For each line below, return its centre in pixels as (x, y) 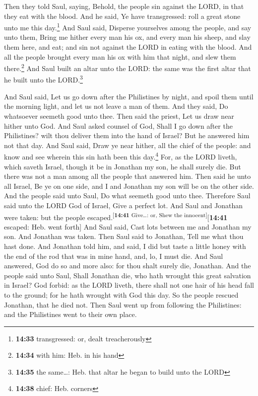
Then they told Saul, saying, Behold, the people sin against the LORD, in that (124, 6)
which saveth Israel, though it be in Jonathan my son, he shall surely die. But (123, 166)
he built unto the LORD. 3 (43, 79)
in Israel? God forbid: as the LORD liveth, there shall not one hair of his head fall (129, 285)
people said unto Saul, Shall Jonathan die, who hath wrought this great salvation (128, 275)
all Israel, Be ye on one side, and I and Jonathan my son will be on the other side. (129, 186)
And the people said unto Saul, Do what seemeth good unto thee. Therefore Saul (127, 196)
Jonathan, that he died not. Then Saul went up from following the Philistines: (123, 304)
